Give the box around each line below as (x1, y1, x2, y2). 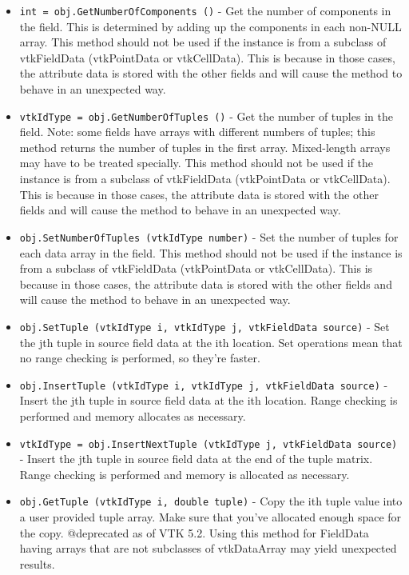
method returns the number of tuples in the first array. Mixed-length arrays (19, 138, 391, 155)
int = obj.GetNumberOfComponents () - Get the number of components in (19, 2, 391, 18)
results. (19, 555, 55, 572)
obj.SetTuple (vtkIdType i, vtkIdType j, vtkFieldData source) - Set (19, 317, 390, 334)
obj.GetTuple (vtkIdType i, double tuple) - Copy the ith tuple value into (19, 493, 403, 509)
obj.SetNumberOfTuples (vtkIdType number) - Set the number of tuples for (19, 228, 399, 245)
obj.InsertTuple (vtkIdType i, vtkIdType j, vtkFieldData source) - (19, 376, 388, 393)
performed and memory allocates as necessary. (19, 407, 246, 424)
